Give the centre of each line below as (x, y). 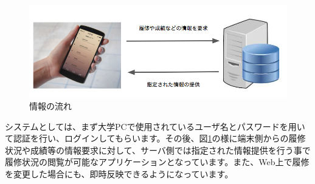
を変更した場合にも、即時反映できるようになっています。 (119, 174)
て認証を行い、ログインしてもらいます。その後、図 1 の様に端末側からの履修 (155, 138)
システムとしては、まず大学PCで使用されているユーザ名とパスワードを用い (155, 126)
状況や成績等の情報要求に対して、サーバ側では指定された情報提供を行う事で (158, 150)
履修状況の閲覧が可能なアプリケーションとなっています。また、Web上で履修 (157, 162)
